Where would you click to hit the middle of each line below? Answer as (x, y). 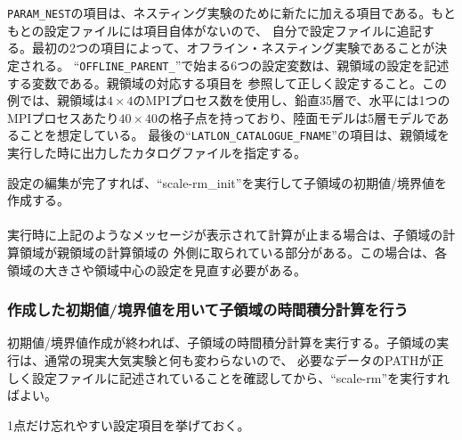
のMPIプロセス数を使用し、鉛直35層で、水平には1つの (292, 100)
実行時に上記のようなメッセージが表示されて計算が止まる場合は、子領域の (225, 235)
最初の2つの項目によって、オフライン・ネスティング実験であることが (233, 48)
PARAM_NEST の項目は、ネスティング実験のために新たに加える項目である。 (219, 12)
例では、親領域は (57, 100)
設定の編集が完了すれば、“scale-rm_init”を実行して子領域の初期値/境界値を (227, 182)
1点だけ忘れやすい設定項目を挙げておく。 (129, 424)
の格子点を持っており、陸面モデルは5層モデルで (297, 117)
